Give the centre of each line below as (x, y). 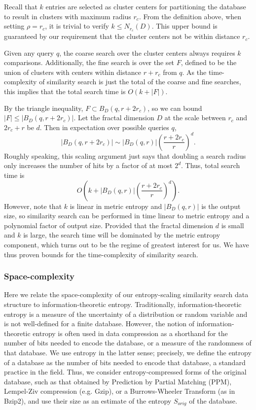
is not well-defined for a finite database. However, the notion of (99, 324)
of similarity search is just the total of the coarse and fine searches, (140, 82)
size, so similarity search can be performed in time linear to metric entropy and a (127, 216)
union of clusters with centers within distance (73, 72)
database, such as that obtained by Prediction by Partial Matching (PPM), (118, 381)
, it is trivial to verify (77, 26)
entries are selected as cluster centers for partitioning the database (146, 6)
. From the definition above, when (190, 16)
